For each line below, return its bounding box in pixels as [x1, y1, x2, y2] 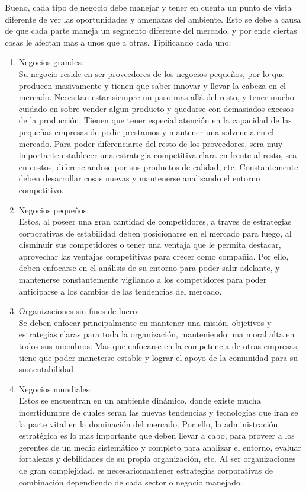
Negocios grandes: [18, 56, 83, 68]
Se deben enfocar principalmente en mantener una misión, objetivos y [18, 316, 272, 328]
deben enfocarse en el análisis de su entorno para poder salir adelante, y [18, 261, 280, 274]
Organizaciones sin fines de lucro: [18, 305, 140, 317]
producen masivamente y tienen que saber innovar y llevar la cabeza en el [18, 79, 286, 91]
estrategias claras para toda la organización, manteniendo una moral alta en [18, 328, 295, 340]
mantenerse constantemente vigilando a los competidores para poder [18, 273, 267, 286]
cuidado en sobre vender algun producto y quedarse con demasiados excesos [18, 102, 294, 114]
